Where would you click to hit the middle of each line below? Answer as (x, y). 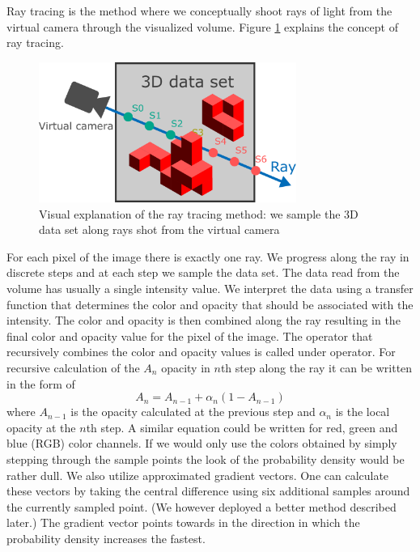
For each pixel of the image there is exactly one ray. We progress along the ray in (208, 256)
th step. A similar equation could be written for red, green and (242, 427)
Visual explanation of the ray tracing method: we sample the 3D (199, 213)
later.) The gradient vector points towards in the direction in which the (183, 522)
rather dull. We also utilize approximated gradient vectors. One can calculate (198, 475)
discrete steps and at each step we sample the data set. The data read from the (203, 272)
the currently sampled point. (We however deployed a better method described (202, 506)
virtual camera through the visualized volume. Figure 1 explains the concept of (202, 26)
